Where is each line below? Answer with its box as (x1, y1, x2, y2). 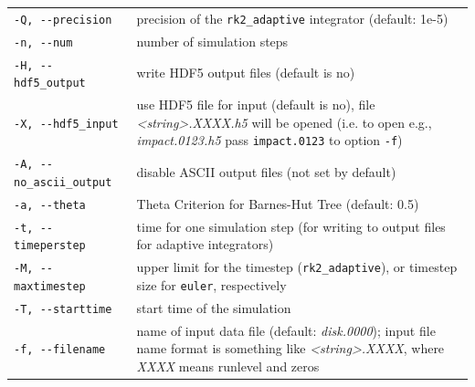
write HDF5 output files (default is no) (136, 63, 355, 82)
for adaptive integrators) (136, 235, 274, 254)
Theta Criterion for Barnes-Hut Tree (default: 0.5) (136, 193, 419, 213)
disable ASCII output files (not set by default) (136, 162, 396, 182)
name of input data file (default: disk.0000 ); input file (136, 320, 436, 340)
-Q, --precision (14, 13, 112, 26)
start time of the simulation (136, 298, 291, 317)
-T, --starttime (14, 302, 112, 316)
